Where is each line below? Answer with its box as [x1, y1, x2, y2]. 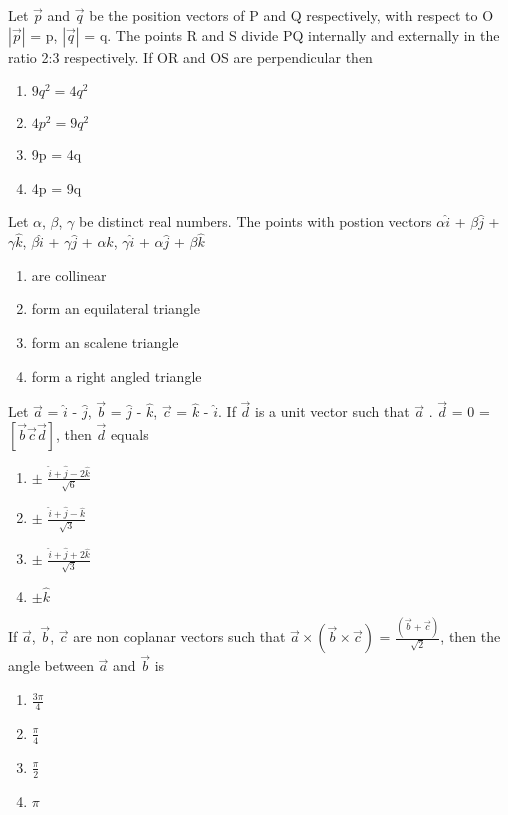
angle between [8, 655, 94, 676]
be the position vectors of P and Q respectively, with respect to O [89, 5, 494, 25]
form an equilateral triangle [31, 298, 200, 319]
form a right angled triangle [31, 365, 202, 386]
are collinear [31, 264, 107, 285]
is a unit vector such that [255, 401, 410, 422]
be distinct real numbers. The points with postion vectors [79, 211, 432, 232]
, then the [440, 626, 501, 647]
